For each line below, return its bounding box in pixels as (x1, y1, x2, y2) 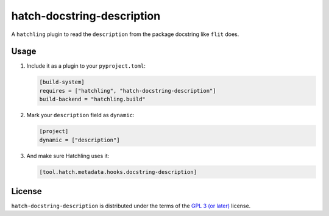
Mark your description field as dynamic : (26, 112, 135, 119)
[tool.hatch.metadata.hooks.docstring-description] (39, 168, 197, 175)
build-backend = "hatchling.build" (39, 96, 146, 103)
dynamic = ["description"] (39, 136, 120, 143)
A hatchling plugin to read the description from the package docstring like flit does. (11, 31, 239, 38)
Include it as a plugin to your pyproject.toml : (26, 62, 146, 70)
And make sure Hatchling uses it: (26, 152, 110, 159)
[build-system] (39, 79, 85, 85)
